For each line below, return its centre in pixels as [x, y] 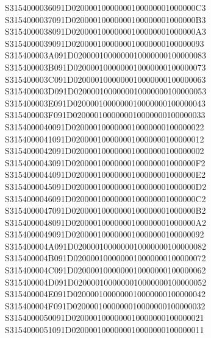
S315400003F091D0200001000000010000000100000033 [105, 115]
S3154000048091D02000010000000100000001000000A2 [105, 222]
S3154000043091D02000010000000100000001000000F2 [105, 162]
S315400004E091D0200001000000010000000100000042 [105, 294]
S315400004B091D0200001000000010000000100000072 [105, 258]
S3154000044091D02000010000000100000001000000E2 [105, 174]
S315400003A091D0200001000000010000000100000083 [105, 55]
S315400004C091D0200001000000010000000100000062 [105, 270]
